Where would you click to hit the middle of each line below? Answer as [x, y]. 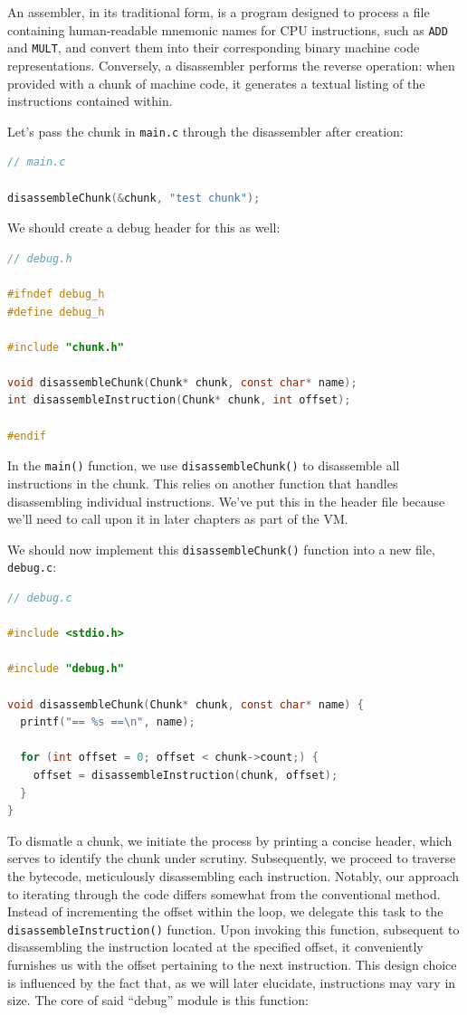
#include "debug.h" [66, 669]
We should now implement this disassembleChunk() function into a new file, [221, 549]
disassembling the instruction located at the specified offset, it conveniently [215, 947]
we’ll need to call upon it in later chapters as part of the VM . [178, 519]
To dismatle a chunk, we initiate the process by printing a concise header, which [230, 840]
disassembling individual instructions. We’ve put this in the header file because [226, 501]
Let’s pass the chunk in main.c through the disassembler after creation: [205, 131]
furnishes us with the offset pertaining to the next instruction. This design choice [232, 964]
